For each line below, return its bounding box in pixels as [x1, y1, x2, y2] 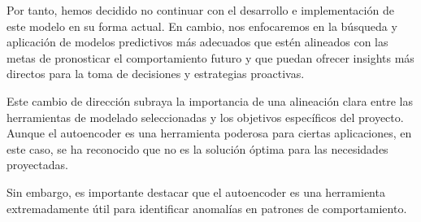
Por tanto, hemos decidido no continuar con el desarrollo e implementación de [7, 2, 394, 18]
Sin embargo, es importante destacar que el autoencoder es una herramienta [7, 183, 385, 200]
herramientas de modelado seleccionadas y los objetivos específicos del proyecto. [7, 108, 404, 125]
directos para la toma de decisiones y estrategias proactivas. [7, 65, 305, 82]
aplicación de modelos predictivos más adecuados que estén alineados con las [7, 33, 388, 50]
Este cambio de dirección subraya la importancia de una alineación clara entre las [7, 92, 413, 109]
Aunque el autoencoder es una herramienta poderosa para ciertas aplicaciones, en [7, 124, 412, 141]
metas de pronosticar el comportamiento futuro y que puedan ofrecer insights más [7, 49, 414, 66]
